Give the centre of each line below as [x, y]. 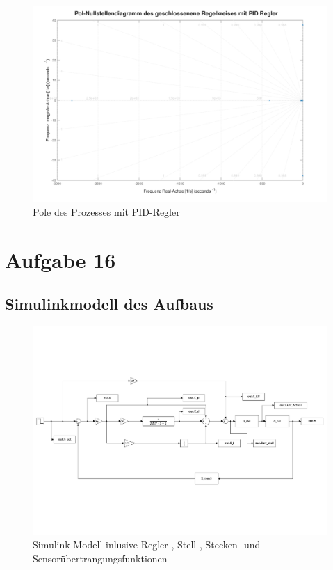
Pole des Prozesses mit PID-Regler [106, 211]
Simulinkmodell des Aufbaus [109, 304]
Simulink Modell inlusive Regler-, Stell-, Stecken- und [147, 545]
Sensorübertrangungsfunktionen [100, 558]
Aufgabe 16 [60, 259]
